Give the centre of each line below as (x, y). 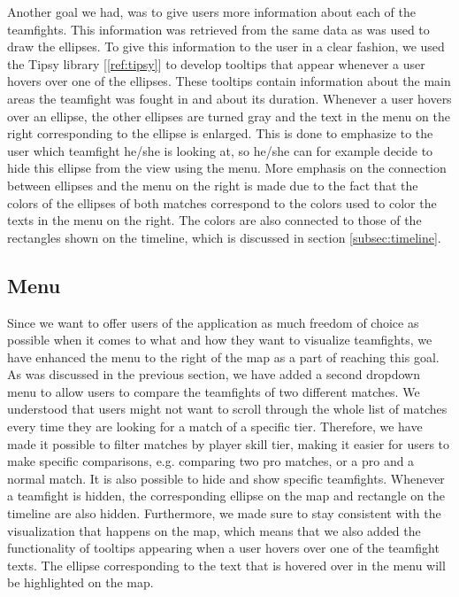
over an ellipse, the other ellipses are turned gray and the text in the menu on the (229, 116)
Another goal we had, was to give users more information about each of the (211, 12)
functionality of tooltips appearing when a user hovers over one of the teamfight (223, 548)
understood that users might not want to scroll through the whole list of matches (227, 409)
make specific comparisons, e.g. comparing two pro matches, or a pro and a (211, 461)
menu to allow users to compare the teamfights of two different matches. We (214, 391)
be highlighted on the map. (80, 582)
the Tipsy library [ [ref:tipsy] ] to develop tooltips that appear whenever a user (216, 63)
